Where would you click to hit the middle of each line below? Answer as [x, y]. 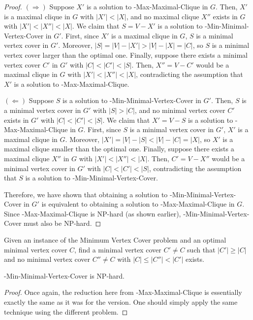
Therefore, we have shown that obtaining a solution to [86, 194]
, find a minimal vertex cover [118, 249]
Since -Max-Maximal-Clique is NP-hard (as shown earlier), [93, 213]
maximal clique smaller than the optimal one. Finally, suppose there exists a [119, 149]
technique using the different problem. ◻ [66, 311]
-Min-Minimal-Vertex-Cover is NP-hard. [64, 275]
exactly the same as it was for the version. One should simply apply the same [121, 302]
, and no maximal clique [163, 16]
